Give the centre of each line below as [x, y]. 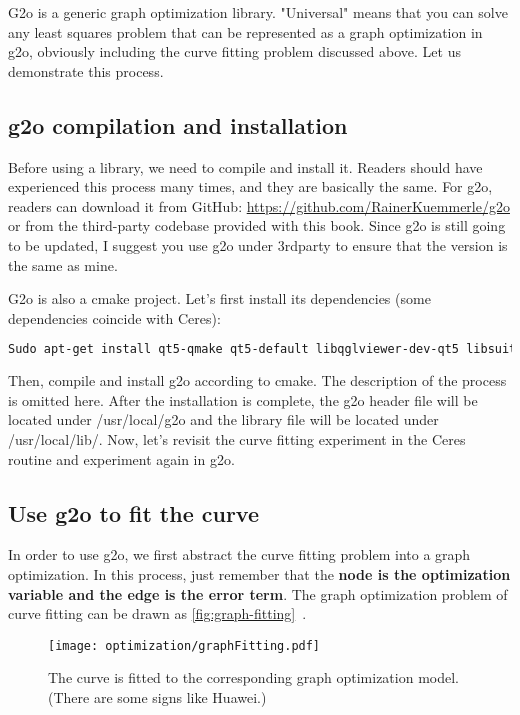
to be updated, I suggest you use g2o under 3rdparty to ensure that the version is [258, 244]
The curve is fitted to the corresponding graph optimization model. [253, 677]
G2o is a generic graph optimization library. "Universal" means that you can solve [258, 12]
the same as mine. [63, 264]
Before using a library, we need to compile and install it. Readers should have [245, 166]
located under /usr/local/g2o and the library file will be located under [223, 419]
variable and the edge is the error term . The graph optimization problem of [258, 593]
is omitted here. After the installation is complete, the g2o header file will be [243, 399]
